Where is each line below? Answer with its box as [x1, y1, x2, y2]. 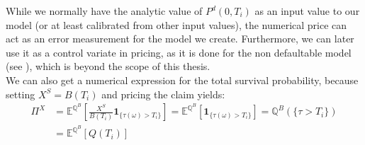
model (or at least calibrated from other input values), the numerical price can [6, 17, 347, 32]
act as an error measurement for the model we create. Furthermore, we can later [6, 31, 354, 46]
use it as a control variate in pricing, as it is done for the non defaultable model [6, 45, 352, 59]
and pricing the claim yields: [101, 86, 225, 101]
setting [6, 86, 35, 101]
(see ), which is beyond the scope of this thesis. [6, 59, 210, 74]
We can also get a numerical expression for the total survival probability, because [6, 72, 359, 87]
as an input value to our [254, 4, 360, 18]
